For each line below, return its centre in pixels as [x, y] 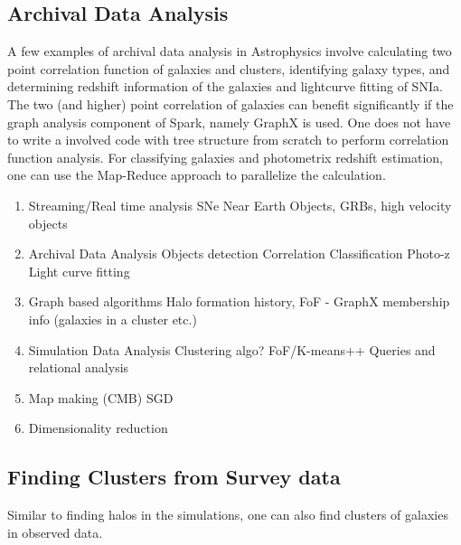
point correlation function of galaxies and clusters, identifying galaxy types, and [229, 68]
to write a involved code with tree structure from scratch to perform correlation [228, 140]
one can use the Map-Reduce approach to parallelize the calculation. [197, 175]
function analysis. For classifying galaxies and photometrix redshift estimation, [225, 157]
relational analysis [79, 367]
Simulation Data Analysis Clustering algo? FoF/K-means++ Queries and [232, 349]
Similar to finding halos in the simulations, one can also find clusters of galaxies [228, 515]
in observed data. [55, 532]
